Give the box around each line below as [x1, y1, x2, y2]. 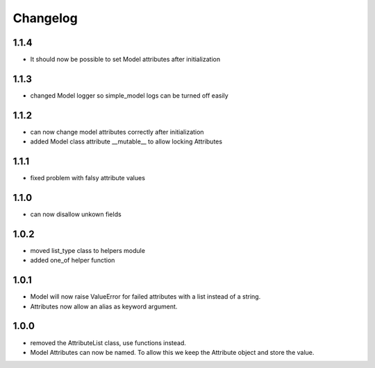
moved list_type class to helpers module [30, 246, 146, 254]
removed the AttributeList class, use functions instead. [30, 338, 187, 347]
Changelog [12, 10, 78, 26]
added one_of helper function [30, 256, 115, 265]
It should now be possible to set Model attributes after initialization [30, 55, 221, 64]
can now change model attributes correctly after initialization [30, 128, 204, 136]
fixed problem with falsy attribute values [30, 174, 146, 182]
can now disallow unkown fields [30, 210, 122, 218]
